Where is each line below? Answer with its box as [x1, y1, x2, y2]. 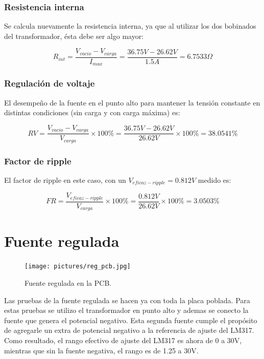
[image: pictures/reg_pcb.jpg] [25, 263, 131, 270]
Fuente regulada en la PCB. [25, 278, 112, 288]
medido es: [198, 174, 231, 185]
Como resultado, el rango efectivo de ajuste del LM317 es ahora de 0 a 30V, [4, 335, 242, 346]
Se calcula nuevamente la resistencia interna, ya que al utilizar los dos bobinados [4, 20, 256, 31]
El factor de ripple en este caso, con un [4, 174, 126, 185]
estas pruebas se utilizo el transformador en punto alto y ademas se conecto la [4, 305, 249, 315]
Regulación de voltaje [4, 77, 95, 90]
